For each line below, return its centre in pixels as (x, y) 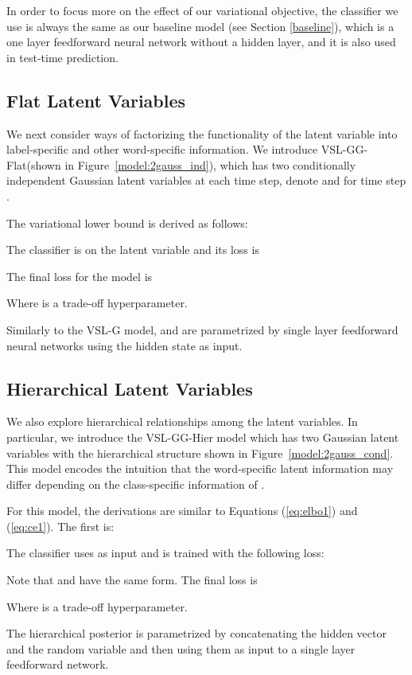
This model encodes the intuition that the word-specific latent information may (200, 468)
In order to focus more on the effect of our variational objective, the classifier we (202, 10)
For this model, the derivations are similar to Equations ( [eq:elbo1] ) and (182, 511)
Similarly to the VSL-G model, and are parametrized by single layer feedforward (202, 329)
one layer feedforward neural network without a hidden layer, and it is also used (201, 42)
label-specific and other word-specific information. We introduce (162, 149)
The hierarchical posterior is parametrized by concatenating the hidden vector (196, 633)
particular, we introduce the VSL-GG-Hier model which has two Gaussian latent (203, 437)
